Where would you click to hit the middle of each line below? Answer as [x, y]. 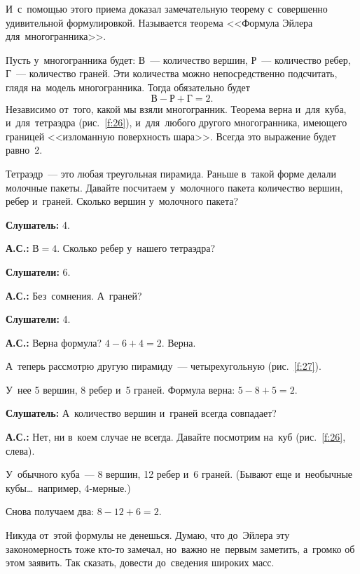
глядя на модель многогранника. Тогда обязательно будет [128, 87]
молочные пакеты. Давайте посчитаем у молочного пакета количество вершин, [174, 187]
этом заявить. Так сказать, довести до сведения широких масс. [140, 562]
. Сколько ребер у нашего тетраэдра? [136, 248]
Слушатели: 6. [38, 271]
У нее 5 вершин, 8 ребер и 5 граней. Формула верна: [120, 389]
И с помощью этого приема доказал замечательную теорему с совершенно [167, 8]
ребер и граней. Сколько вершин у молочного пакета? [122, 201]
